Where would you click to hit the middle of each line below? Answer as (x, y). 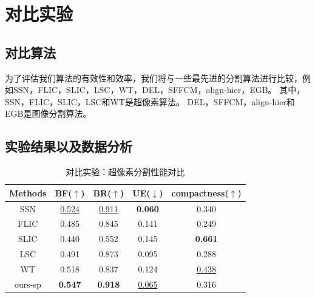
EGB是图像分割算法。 (48, 113)
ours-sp (28, 284)
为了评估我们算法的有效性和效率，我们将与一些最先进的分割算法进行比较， (154, 78)
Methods (28, 192)
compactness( (200, 192)
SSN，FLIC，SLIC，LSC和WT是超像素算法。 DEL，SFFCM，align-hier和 (150, 101)
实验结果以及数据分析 (69, 146)
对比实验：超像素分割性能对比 (125, 172)
